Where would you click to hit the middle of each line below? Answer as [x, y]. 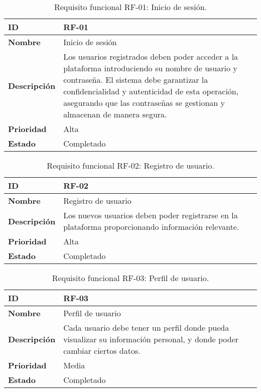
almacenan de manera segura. [115, 114]
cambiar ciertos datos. [102, 351]
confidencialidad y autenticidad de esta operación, [151, 91]
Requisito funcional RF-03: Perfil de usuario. [130, 278]
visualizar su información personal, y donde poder [151, 339]
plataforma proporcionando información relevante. [151, 227]
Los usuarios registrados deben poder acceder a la [151, 56]
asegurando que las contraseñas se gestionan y [144, 103]
